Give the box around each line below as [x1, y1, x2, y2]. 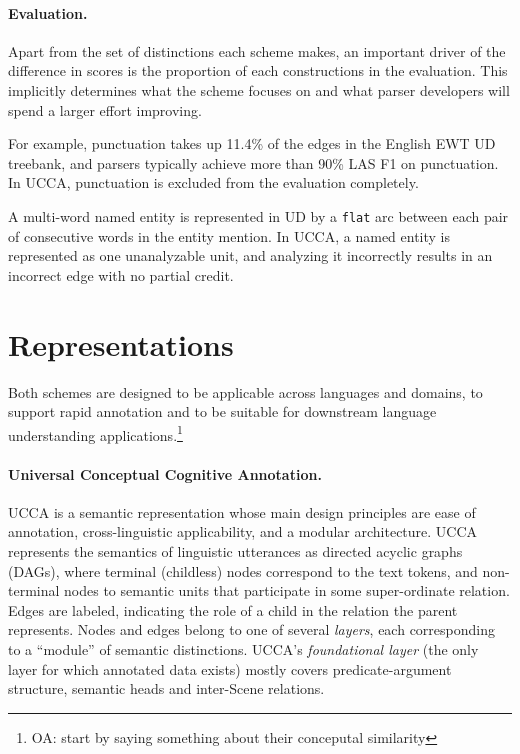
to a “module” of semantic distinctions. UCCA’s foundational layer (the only [8, 638, 479, 659]
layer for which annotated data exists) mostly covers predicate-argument [8, 658, 452, 679]
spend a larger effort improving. [8, 99, 202, 120]
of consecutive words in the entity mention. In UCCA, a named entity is [8, 225, 451, 246]
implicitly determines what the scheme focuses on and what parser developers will [8, 79, 510, 100]
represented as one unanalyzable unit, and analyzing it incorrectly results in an [8, 245, 493, 266]
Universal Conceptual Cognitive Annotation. [8, 463, 322, 484]
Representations [8, 323, 234, 364]
